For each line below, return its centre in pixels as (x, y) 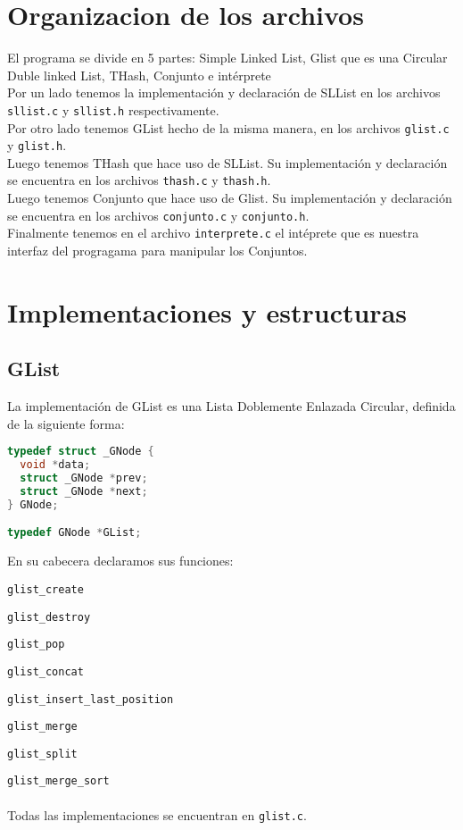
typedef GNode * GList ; (74, 533)
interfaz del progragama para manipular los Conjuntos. (157, 251)
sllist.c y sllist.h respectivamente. (113, 109)
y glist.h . (37, 145)
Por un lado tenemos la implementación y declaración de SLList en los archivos (224, 92)
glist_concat (45, 671)
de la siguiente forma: (66, 423)
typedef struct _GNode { (81, 452)
